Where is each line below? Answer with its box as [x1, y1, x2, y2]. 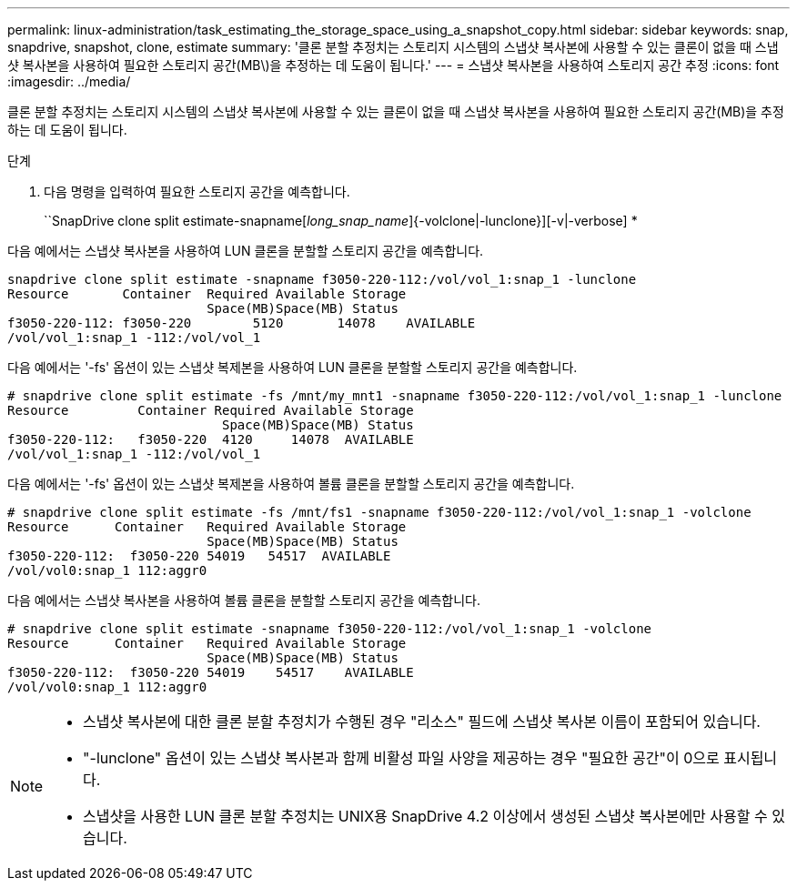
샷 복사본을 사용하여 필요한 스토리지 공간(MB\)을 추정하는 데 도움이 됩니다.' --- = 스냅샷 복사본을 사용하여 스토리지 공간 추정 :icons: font [7, 57, 780, 73]
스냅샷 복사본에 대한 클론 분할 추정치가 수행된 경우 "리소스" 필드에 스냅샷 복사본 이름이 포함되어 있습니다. [83, 712, 761, 731]
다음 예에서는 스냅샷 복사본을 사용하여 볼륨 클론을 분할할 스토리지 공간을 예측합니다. [7, 592, 480, 608]
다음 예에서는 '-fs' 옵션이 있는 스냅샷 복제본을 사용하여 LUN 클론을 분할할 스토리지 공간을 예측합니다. [7, 359, 578, 375]
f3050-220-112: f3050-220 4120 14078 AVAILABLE [7, 432, 414, 447]
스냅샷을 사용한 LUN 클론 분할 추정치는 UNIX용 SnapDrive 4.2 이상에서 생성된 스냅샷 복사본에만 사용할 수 [83, 807, 768, 825]
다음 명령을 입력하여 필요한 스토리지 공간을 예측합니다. [44, 184, 350, 199]
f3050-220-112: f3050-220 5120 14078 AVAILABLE [7, 316, 476, 330]
